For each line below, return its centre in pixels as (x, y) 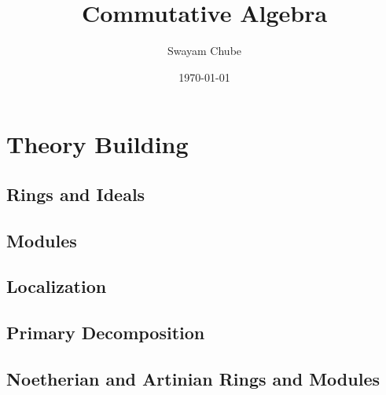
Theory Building (97, 144)
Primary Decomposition (106, 333)
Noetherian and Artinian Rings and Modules (193, 379)
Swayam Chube (204, 51)
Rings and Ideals (76, 194)
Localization (57, 286)
